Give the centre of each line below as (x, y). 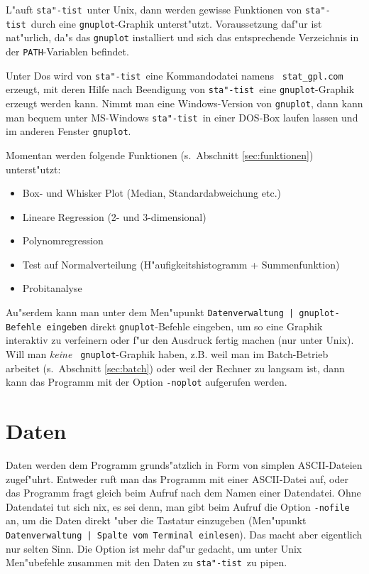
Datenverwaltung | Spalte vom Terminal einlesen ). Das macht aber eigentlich (184, 535)
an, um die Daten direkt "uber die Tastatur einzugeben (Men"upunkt (156, 520)
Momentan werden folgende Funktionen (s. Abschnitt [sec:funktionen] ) (160, 155)
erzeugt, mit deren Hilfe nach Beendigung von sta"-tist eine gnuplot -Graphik (180, 89)
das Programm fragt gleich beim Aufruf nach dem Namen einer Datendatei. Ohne (183, 493)
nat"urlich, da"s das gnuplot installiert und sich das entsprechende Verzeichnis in (182, 37)
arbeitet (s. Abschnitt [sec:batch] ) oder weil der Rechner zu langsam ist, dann (175, 368)
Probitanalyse (52, 288)
